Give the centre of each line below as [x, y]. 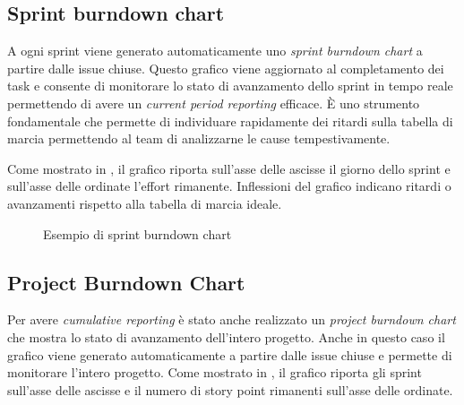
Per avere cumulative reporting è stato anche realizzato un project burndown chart [232, 319]
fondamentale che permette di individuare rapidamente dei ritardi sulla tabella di [230, 121]
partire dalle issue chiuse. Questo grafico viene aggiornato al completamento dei [226, 68]
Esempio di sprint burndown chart [137, 233]
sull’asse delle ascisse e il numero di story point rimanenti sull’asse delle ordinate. [230, 389]
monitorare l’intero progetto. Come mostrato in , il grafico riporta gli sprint [215, 372]
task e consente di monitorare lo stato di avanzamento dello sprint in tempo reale [230, 86]
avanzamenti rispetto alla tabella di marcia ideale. [145, 203]
